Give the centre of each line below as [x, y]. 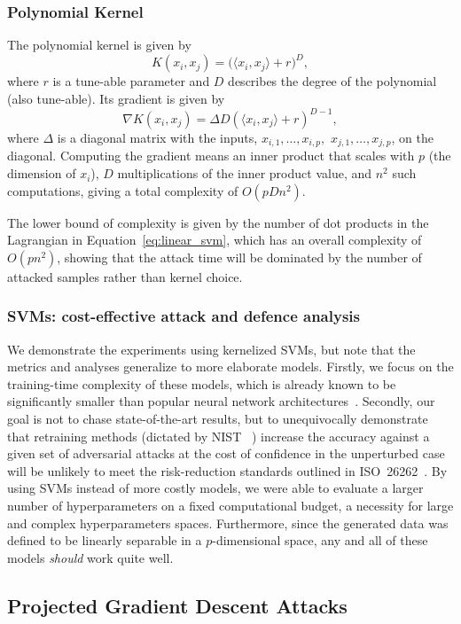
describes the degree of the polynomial [332, 81]
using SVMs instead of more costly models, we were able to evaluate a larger [215, 488]
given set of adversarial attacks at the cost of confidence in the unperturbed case [226, 453]
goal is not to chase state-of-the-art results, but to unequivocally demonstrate [218, 419]
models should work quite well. [90, 557]
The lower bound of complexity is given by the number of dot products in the [218, 222]
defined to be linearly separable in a [105, 540]
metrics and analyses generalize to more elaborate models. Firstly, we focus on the [230, 367]
